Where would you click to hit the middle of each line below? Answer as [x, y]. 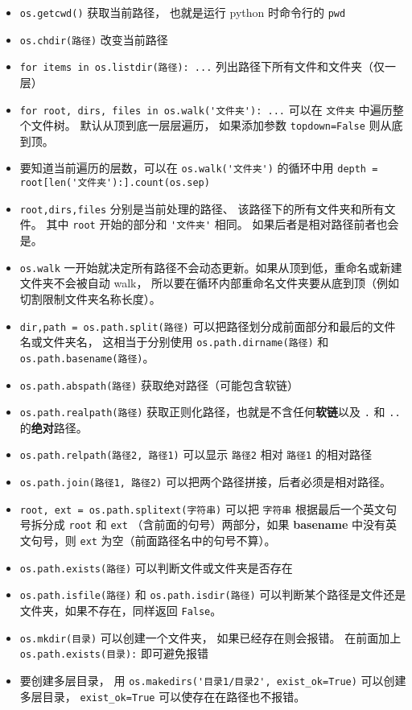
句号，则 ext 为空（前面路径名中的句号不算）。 [153, 541]
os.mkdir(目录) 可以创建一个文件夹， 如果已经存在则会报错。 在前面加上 [210, 637]
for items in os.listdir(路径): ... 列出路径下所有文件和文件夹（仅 [202, 66]
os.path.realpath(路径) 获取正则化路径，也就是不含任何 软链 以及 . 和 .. [210, 412]
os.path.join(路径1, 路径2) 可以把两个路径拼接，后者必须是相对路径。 [205, 482]
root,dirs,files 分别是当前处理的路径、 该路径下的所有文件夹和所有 [202, 208]
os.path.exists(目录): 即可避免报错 [114, 653]
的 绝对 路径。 [54, 427]
